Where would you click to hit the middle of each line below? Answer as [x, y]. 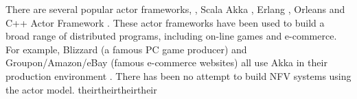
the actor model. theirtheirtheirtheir [81, 89]
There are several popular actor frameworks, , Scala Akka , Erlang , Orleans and [175, 9]
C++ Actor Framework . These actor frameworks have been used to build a [165, 22]
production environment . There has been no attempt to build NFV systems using [178, 75]
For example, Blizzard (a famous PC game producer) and [126, 49]
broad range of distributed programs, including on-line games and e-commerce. [171, 36]
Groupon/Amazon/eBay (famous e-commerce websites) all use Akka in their [166, 62]
